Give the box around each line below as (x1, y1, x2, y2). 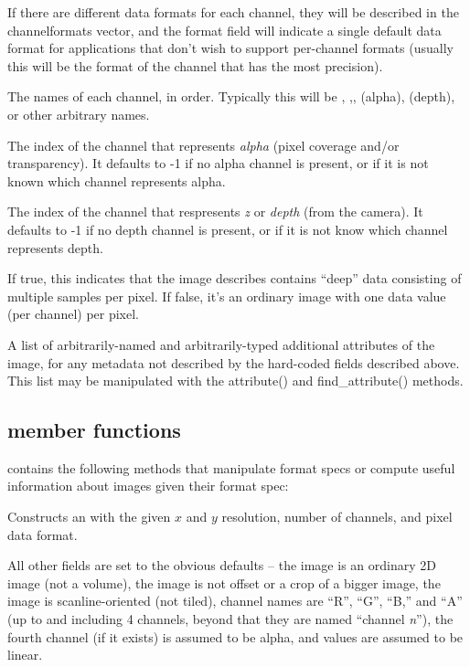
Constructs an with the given (7, 507, 171, 526)
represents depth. (7, 238, 103, 257)
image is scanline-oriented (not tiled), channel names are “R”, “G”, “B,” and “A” (7, 591, 463, 610)
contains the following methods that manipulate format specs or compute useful (7, 458, 455, 477)
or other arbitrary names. (7, 104, 150, 123)
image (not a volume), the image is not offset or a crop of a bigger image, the (7, 573, 441, 592)
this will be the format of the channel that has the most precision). (7, 56, 383, 75)
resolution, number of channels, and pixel (221, 507, 453, 526)
